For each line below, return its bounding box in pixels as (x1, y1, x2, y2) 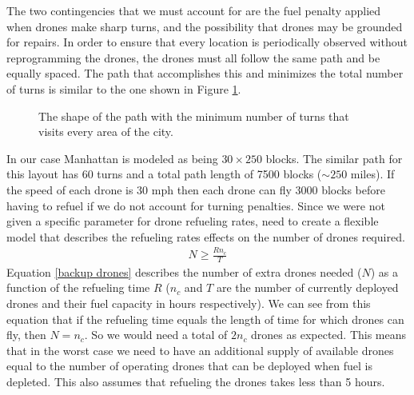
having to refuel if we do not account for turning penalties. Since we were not (6, 197, 385, 213)
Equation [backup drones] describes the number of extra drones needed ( (6, 263, 362, 280)
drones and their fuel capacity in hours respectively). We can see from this (6, 295, 371, 312)
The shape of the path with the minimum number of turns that (38, 107, 349, 124)
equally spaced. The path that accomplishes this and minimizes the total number (6, 65, 404, 82)
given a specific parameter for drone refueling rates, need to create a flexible (6, 213, 379, 229)
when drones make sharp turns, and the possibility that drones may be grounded (6, 18, 403, 34)
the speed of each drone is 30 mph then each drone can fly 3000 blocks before (6, 181, 385, 197)
